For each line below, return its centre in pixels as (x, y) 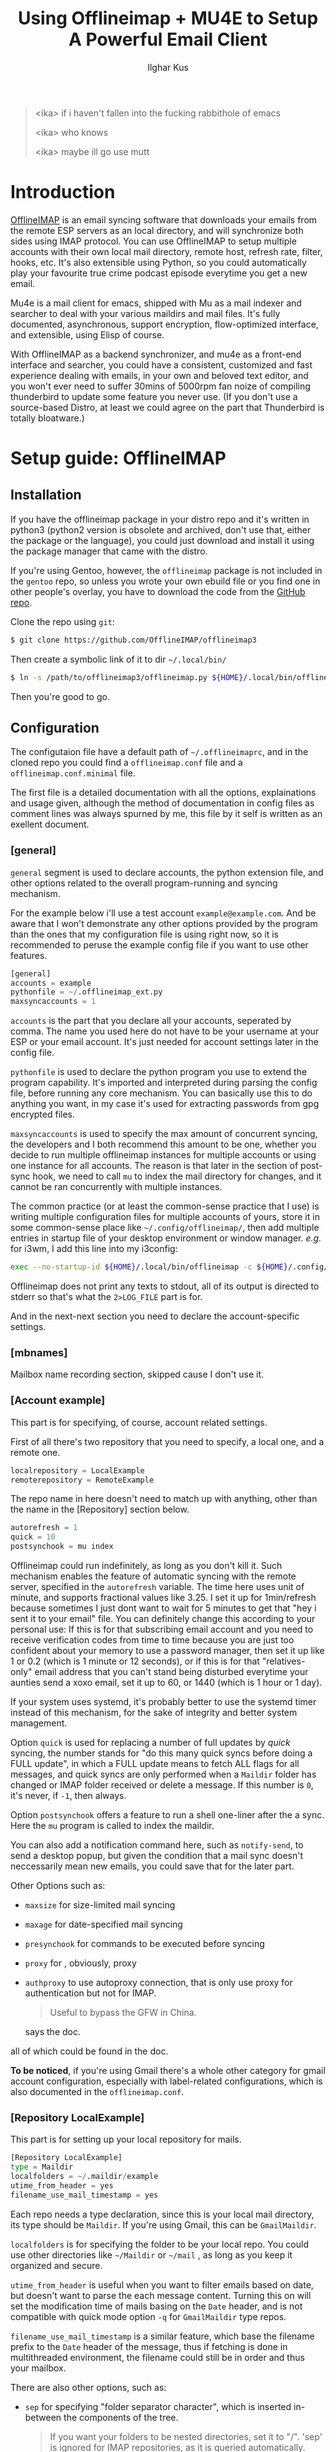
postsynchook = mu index (62, 1547)
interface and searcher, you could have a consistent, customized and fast (161, 364)
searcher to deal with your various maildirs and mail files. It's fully (145, 313)
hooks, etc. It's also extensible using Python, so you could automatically (158, 262)
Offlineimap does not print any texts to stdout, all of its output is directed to (165, 1286)
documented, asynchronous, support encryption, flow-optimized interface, (164, 324)
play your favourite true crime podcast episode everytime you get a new (159, 273)
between (43, 2417)
